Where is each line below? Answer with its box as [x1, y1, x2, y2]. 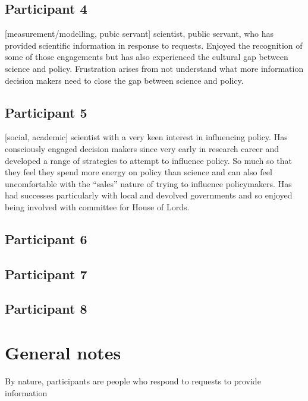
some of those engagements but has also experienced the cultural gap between [5, 50, 288, 63]
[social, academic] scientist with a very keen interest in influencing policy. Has [5, 131, 288, 143]
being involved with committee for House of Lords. [5, 200, 190, 213]
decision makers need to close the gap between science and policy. [5, 74, 244, 86]
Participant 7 [5, 264, 87, 283]
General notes [5, 340, 121, 365]
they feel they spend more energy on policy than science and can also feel [5, 166, 272, 178]
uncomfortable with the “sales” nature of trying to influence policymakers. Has [5, 177, 292, 190]
